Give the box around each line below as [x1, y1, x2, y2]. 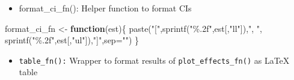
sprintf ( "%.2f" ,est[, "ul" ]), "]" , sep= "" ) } [5, 34, 139, 46]
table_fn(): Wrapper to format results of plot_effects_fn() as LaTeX [19, 54, 290, 66]
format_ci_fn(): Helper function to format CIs [19, 2, 192, 14]
